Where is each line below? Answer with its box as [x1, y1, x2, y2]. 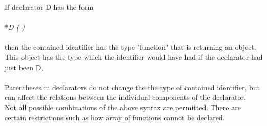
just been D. [5, 61, 44, 72]
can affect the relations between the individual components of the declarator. [5, 92, 246, 102]
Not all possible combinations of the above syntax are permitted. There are [5, 101, 241, 112]
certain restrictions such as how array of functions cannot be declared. [5, 112, 225, 122]
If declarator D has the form [5, 2, 94, 12]
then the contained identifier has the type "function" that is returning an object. [5, 41, 256, 52]
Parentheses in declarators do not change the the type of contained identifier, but [5, 81, 260, 92]
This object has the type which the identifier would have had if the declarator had [5, 51, 263, 62]
